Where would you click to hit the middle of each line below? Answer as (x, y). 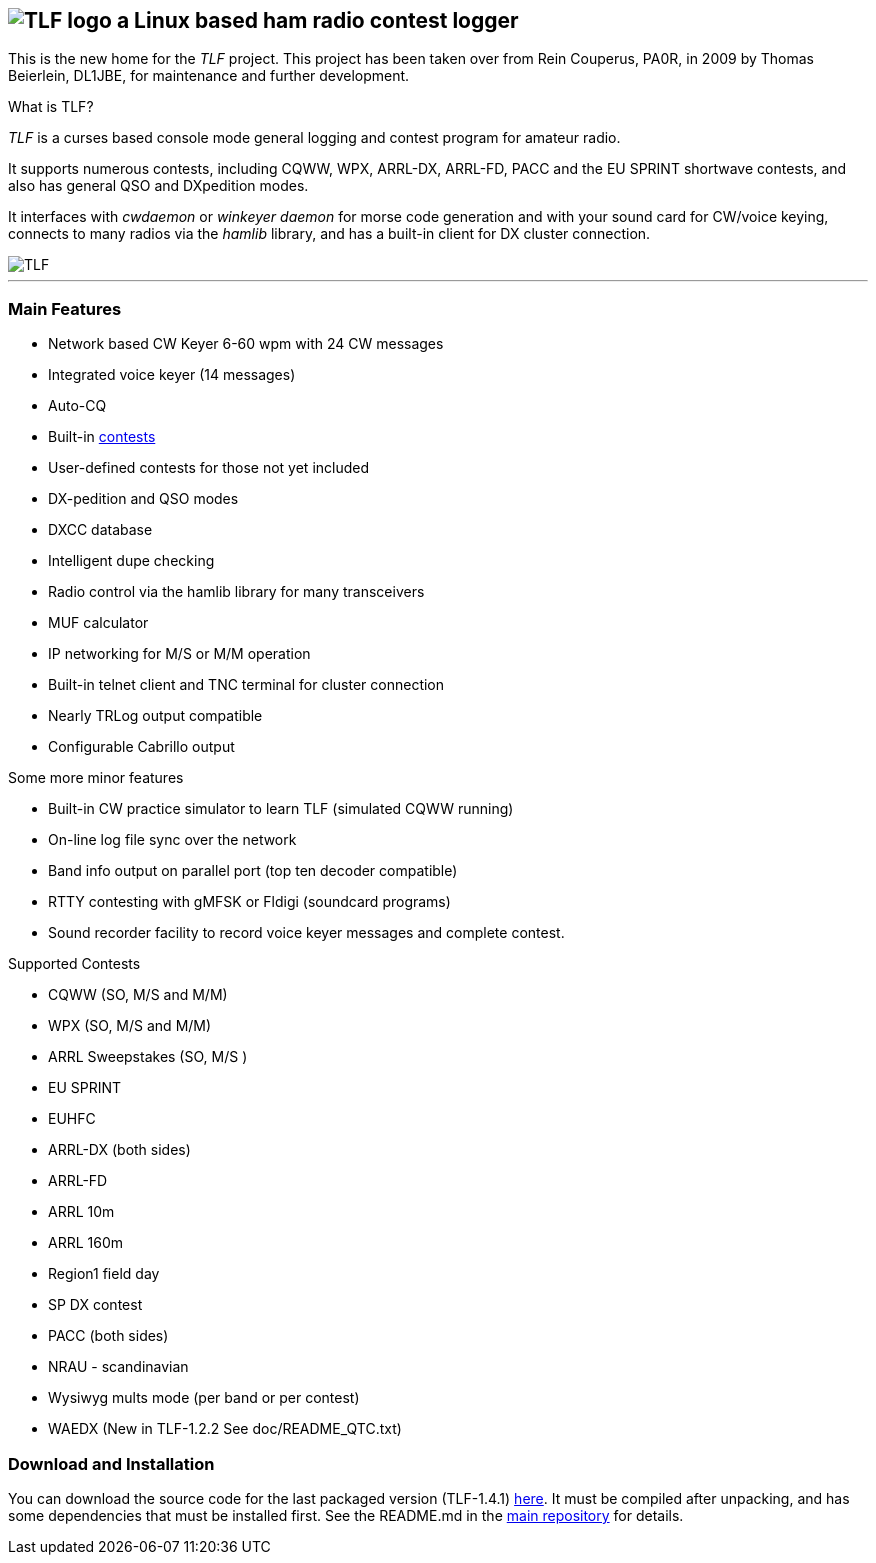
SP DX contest (95, 1305)
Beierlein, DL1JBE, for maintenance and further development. (209, 76)
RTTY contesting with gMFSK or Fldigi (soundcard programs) (249, 902)
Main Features (65, 308)
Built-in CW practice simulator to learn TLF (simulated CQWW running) (281, 809)
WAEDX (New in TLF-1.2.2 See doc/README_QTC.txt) (225, 1429)
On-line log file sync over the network (172, 840)
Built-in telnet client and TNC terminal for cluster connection (246, 685)
